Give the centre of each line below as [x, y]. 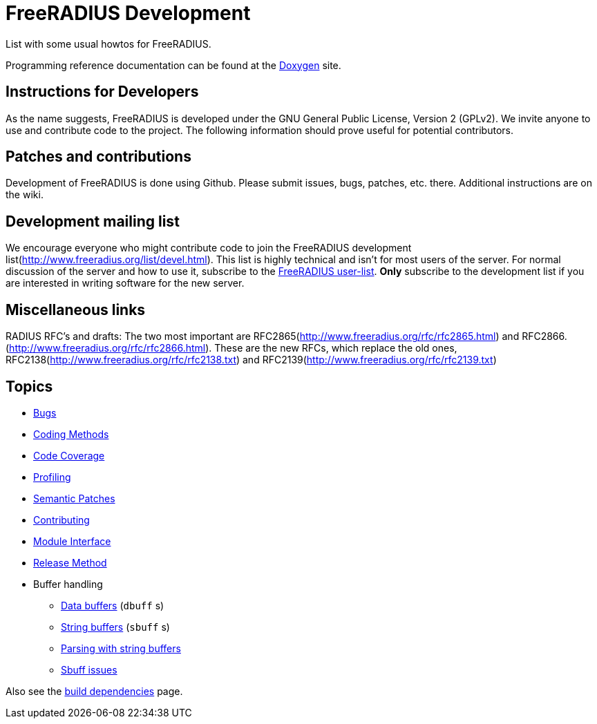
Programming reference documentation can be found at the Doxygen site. [173, 65]
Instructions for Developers [102, 92]
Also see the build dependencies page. [94, 691]
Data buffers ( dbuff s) [113, 605]
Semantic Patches [74, 498]
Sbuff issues [89, 669]
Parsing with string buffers [121, 648]
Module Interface [72, 541]
